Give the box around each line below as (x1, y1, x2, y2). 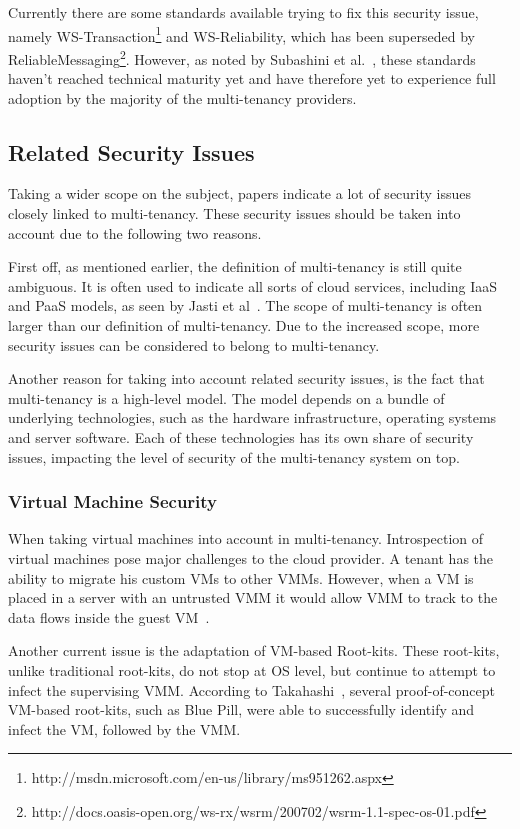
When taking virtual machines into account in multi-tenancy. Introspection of (8, 528, 484, 549)
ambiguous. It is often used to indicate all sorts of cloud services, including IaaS (8, 275, 498, 296)
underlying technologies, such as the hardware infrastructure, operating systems (8, 407, 497, 428)
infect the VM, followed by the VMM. (8, 718, 241, 739)
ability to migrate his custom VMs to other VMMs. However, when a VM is (8, 567, 474, 588)
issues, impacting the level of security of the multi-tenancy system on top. (8, 446, 460, 467)
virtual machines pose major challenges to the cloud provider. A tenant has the (8, 548, 494, 569)
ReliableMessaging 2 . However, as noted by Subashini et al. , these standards (8, 45, 476, 69)
